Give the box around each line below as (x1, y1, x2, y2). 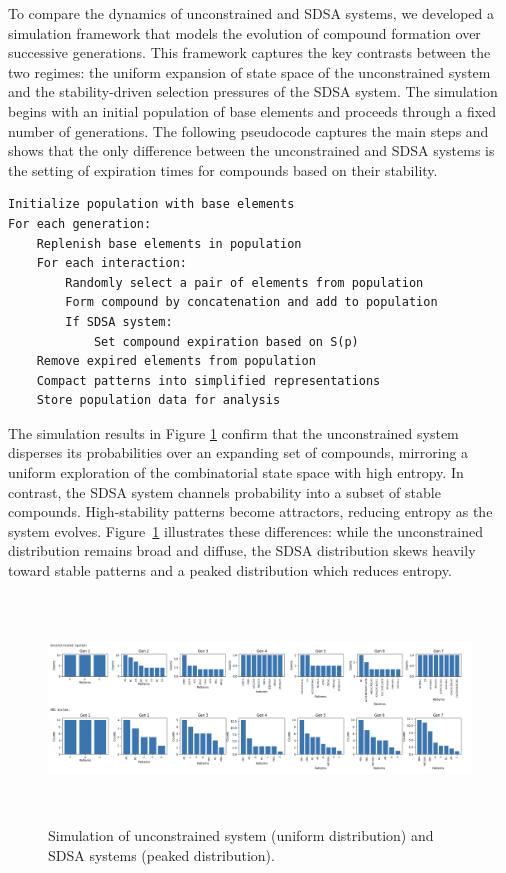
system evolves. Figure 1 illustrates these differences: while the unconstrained (8, 520, 483, 541)
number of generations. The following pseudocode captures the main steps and (8, 120, 489, 141)
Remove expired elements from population (36, 354, 316, 369)
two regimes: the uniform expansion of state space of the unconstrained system (8, 61, 491, 82)
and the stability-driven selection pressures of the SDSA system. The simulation (8, 81, 498, 102)
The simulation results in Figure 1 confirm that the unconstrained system (8, 422, 459, 443)
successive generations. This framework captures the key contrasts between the (8, 42, 491, 63)
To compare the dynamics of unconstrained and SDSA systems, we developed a (8, 3, 494, 23)
